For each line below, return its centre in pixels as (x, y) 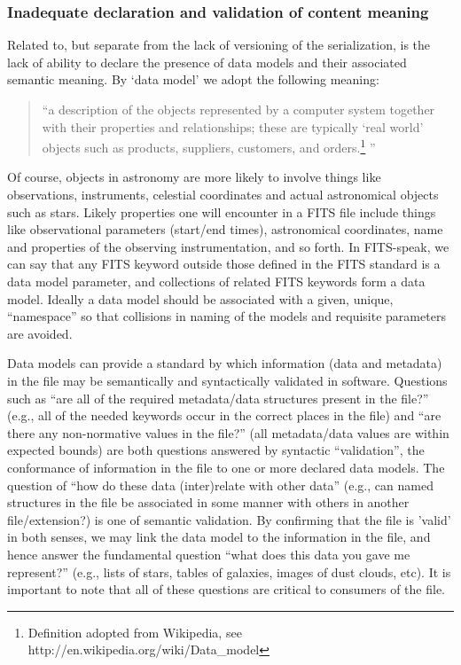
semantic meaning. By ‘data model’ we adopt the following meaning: (193, 79)
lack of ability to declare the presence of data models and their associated (207, 62)
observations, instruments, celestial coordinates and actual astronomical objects (223, 195)
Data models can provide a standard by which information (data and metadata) (225, 363)
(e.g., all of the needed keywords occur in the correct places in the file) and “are (224, 415)
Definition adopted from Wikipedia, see (135, 632)
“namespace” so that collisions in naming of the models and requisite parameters (227, 316)
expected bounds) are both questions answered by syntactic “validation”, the (216, 450)
